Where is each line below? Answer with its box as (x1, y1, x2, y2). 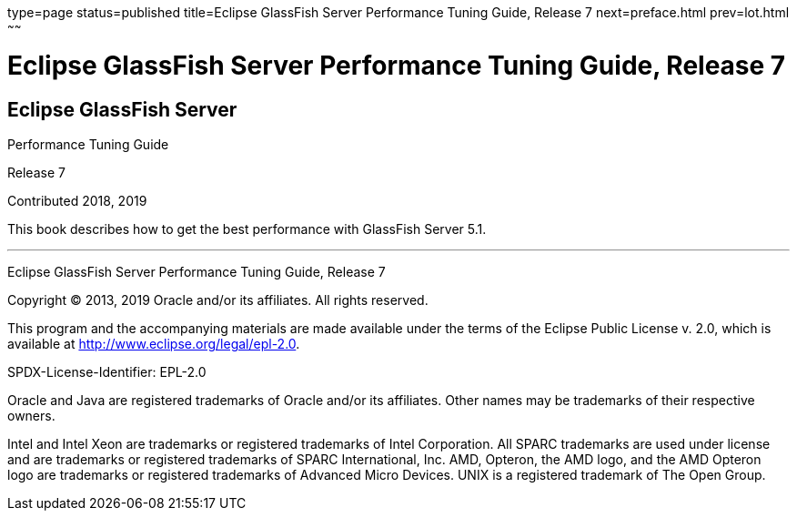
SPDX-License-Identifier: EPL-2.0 (7, 363, 207, 380)
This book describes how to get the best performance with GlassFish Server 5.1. (7, 220, 487, 237)
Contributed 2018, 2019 (7, 192, 147, 208)
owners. (7, 407, 55, 423)
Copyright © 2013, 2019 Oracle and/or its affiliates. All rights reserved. (7, 291, 429, 308)
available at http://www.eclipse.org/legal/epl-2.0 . (7, 335, 300, 351)
